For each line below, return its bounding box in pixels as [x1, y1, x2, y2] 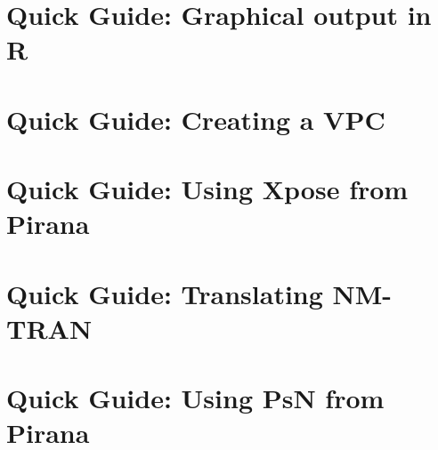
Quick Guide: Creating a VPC [6, 100, 385, 137]
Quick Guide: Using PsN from [6, 380, 385, 416]
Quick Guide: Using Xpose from [6, 171, 409, 207]
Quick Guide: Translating [6, 275, 323, 311]
